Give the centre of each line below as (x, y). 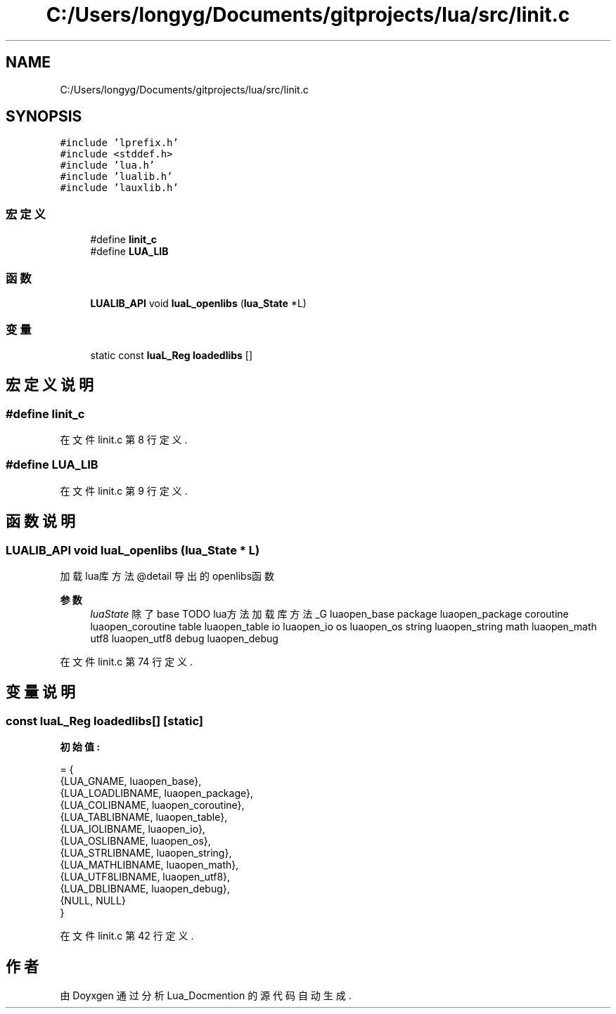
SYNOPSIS (44, 117)
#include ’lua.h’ (108, 165)
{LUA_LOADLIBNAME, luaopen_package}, (157, 793)
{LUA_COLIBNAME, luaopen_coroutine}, (152, 805)
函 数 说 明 (40, 521)
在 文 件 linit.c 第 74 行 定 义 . (127, 661)
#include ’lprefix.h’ (119, 143)
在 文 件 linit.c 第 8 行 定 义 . (124, 439)
